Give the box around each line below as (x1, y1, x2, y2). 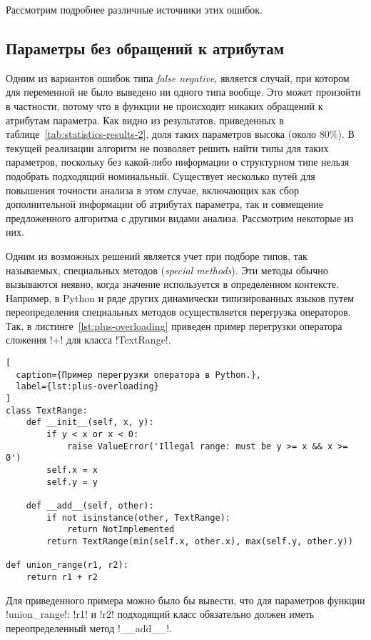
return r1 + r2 (26, 571, 98, 582)
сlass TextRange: (6, 405, 88, 416)
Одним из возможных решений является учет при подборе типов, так (6, 248, 308, 263)
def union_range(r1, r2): (6, 560, 128, 571)
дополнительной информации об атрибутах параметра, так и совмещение (6, 196, 323, 211)
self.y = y (46, 476, 98, 487)
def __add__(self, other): (26, 500, 154, 511)
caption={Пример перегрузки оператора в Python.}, (16, 369, 261, 380)
